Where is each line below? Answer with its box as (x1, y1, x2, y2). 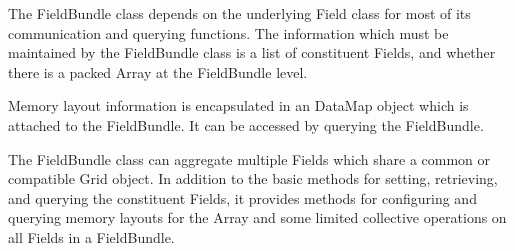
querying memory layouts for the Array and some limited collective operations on (8, 207, 507, 228)
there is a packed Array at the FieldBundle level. (8, 61, 308, 82)
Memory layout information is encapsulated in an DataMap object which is (8, 95, 469, 116)
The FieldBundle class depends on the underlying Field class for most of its (8, 3, 471, 23)
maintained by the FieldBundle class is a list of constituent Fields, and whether (8, 42, 496, 63)
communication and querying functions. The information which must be (8, 22, 449, 43)
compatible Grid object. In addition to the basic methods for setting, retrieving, (8, 168, 498, 189)
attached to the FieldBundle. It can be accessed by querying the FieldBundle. (8, 114, 484, 135)
